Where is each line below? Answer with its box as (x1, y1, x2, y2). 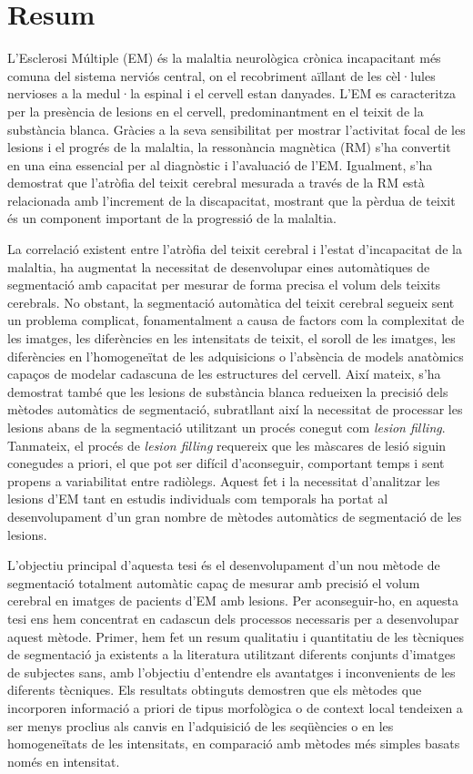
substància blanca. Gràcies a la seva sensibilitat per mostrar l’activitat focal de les (7, 119, 466, 138)
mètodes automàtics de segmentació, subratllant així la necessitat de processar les (7, 400, 463, 419)
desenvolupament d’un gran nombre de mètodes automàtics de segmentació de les (7, 506, 462, 525)
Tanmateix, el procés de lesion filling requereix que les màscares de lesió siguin (7, 435, 447, 454)
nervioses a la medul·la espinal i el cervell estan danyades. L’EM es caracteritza (7, 84, 456, 103)
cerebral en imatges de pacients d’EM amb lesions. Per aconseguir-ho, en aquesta (7, 591, 459, 610)
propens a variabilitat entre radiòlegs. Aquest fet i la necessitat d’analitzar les (7, 471, 440, 490)
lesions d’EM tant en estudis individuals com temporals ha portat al (7, 489, 388, 508)
